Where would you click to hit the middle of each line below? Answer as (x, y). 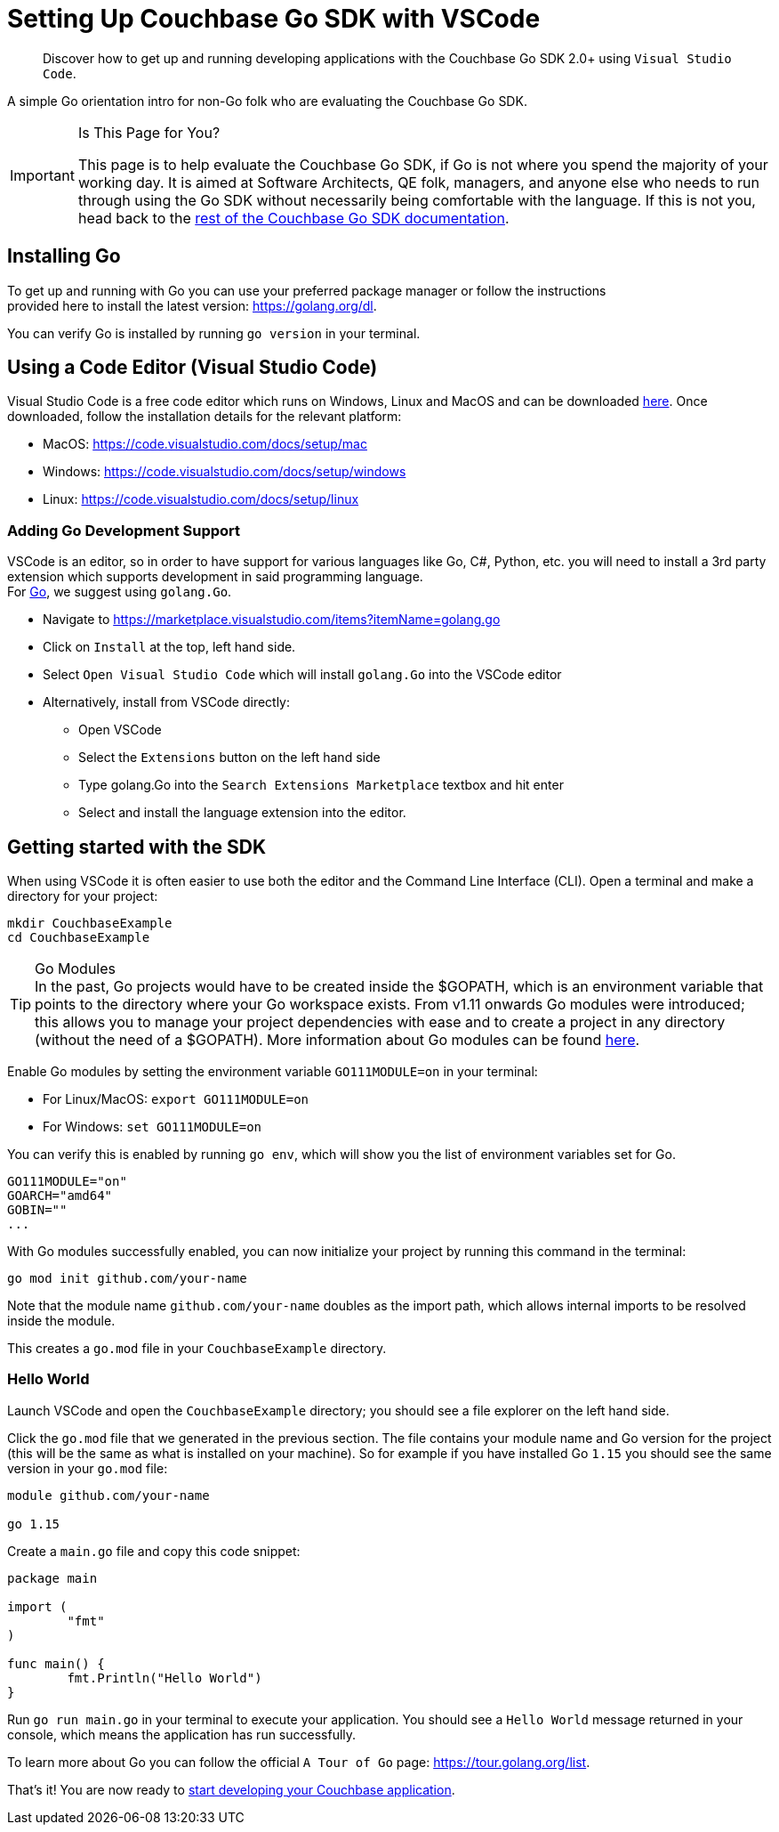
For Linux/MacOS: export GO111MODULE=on (176, 1099)
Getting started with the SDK (137, 847)
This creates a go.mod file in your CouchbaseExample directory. (197, 1349)
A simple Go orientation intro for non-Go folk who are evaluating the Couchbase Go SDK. (267, 101)
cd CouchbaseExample (79, 938)
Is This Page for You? (149, 132)
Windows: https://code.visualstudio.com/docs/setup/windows (225, 472)
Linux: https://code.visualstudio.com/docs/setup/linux (201, 499)
